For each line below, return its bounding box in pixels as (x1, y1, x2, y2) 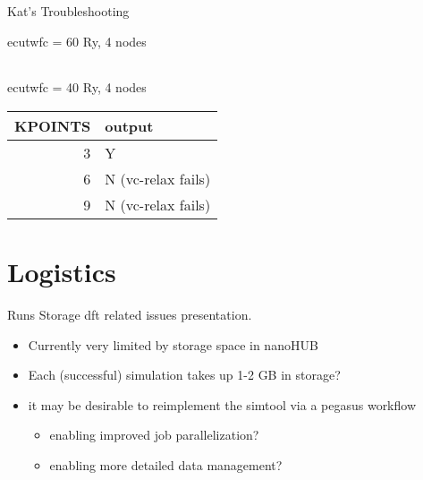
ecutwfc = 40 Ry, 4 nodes (7, 78, 147, 97)
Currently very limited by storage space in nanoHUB (28, 335, 318, 354)
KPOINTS (14, 115, 91, 136)
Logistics (7, 253, 116, 289)
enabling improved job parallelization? (49, 425, 259, 444)
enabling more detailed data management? (49, 455, 283, 474)
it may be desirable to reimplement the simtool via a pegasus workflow (28, 395, 417, 414)
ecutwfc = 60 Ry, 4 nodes (7, 31, 147, 50)
